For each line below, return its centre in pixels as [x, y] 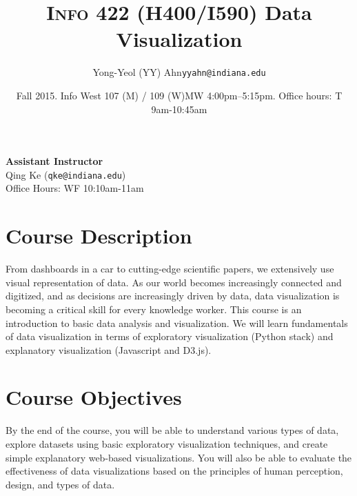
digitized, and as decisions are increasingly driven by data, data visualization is [173, 296]
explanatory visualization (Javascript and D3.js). [109, 349]
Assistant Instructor [54, 161]
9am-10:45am [179, 109]
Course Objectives [94, 397]
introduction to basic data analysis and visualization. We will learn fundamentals [177, 323]
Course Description [99, 236]
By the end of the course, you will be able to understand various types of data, [172, 430]
